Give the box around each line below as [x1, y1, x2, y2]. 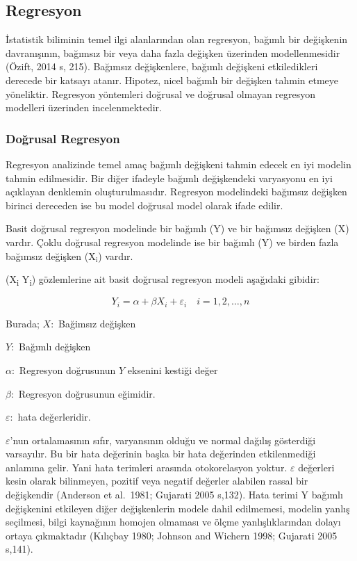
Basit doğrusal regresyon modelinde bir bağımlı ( [6, 221, 214, 236]
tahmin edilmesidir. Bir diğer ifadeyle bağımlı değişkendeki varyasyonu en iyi [6, 170, 333, 185]
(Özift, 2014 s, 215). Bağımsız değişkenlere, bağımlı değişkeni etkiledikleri [6, 59, 318, 74]
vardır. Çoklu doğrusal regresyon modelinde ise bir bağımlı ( [6, 234, 262, 249]
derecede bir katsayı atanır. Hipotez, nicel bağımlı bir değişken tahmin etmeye [6, 72, 339, 87]
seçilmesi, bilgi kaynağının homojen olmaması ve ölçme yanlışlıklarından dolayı [6, 514, 341, 529]
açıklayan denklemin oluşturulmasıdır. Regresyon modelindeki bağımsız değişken [6, 184, 347, 199]
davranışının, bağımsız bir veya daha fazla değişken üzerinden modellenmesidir [6, 45, 340, 60]
